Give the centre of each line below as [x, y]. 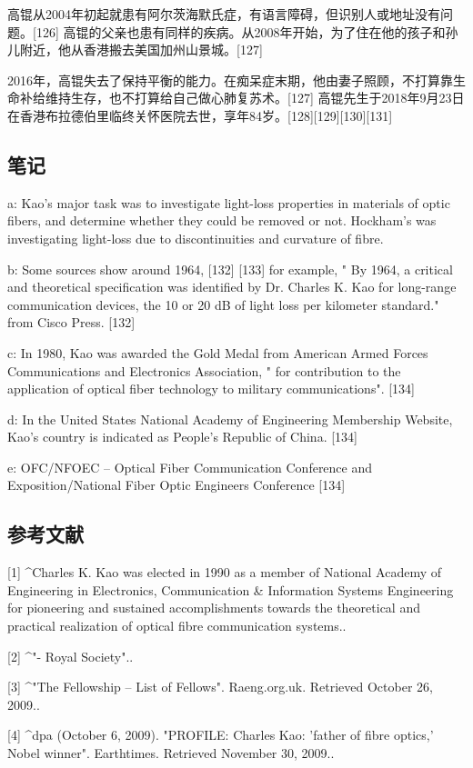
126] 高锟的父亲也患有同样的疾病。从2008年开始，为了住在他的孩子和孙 [247, 31]
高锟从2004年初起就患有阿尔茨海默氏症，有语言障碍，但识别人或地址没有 [224, 14]
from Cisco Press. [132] [71, 322]
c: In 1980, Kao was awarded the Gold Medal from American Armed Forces [218, 352]
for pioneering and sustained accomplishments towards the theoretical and [214, 608]
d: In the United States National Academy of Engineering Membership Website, [230, 419]
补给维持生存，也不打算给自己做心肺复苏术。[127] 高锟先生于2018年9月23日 [242, 98]
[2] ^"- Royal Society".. [70, 656]
